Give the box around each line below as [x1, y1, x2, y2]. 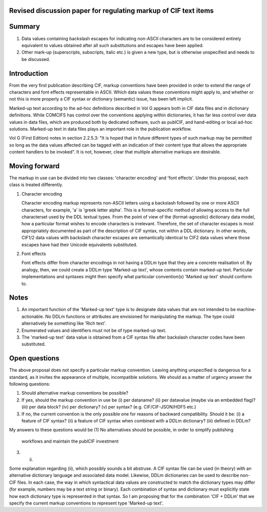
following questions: [9, 381, 50, 387]
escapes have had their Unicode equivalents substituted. [21, 242, 137, 248]
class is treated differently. [9, 182, 63, 188]
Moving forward [9, 161, 60, 170]
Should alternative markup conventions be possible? [21, 390, 129, 396]
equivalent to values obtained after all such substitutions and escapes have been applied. [21, 42, 204, 48]
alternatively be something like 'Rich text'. [21, 320, 106, 326]
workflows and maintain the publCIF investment [21, 438, 119, 444]
